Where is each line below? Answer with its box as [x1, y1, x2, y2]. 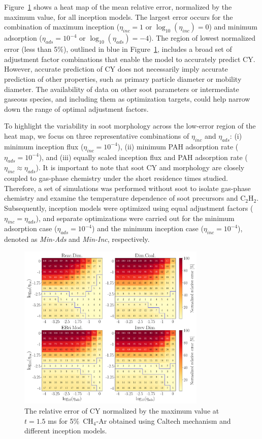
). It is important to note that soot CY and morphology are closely [36, 162, 245, 173]
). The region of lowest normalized [149, 33, 255, 43]
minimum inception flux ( [4, 141, 84, 151]
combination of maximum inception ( [4, 21, 120, 32]
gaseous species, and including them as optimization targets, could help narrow [4, 93, 250, 104]
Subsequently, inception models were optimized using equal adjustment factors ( [4, 202, 253, 213]
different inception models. [24, 425, 107, 436]
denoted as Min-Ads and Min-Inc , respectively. [4, 234, 150, 244]
